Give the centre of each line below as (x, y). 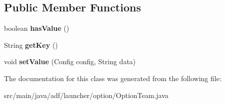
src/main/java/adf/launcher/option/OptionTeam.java (86, 95)
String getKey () (31, 45)
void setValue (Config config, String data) (70, 61)
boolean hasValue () (37, 28)
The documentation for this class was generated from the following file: (113, 78)
